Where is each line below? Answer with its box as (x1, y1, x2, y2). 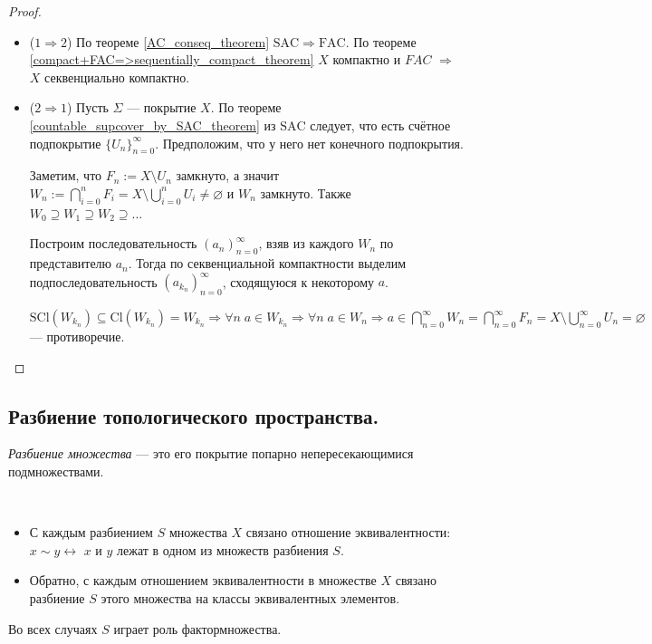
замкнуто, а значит (176, 166, 280, 185)
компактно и (332, 50, 401, 69)
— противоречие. (29, 327, 125, 346)
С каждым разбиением (29, 523, 153, 542)
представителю (29, 254, 112, 273)
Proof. (8, 2, 42, 20)
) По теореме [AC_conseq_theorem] (66, 32, 270, 51)
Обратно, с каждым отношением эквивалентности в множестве (29, 571, 377, 590)
